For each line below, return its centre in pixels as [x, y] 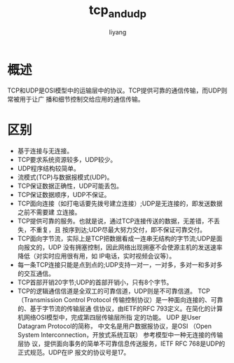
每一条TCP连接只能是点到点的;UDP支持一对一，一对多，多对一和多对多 [120, 265]
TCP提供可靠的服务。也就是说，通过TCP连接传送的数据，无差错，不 [116, 221]
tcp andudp [118, 11]
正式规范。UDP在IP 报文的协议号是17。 [74, 352]
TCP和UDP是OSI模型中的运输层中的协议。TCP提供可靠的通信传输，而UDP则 [117, 90]
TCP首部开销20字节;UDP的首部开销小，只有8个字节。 [95, 282]
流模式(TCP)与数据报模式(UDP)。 [65, 177]
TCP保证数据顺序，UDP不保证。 [64, 195]
